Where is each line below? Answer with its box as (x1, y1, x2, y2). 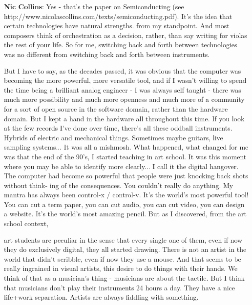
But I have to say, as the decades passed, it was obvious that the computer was (4, 65, 241, 76)
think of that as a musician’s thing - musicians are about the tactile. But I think (4, 273, 245, 283)
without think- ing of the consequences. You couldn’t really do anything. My (4, 180, 233, 190)
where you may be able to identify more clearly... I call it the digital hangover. (4, 161, 239, 171)
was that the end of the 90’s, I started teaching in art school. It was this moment (4, 151, 247, 161)
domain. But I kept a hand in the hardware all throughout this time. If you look (4, 113, 245, 123)
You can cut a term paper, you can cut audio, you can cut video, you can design (4, 199, 245, 209)
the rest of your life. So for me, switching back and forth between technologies (4, 39, 237, 50)
